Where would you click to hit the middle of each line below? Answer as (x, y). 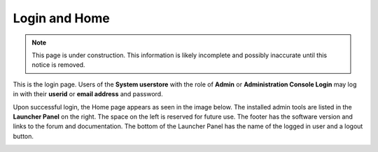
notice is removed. (58, 65)
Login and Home (61, 18)
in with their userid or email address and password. (88, 94)
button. (23, 136)
